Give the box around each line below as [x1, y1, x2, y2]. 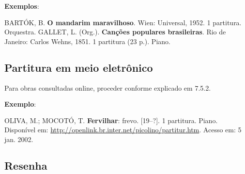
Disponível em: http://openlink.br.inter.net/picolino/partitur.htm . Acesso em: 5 [4, 125, 242, 135]
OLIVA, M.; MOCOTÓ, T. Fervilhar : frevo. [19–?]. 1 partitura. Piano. [4, 115, 218, 125]
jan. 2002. [4, 134, 33, 144]
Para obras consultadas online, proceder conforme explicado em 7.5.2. [4, 82, 211, 93]
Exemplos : [4, 1, 39, 11]
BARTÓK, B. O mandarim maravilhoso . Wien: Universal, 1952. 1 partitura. [4, 17, 242, 27]
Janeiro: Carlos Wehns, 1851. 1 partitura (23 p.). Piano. [4, 36, 170, 46]
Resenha [4, 158, 47, 173]
